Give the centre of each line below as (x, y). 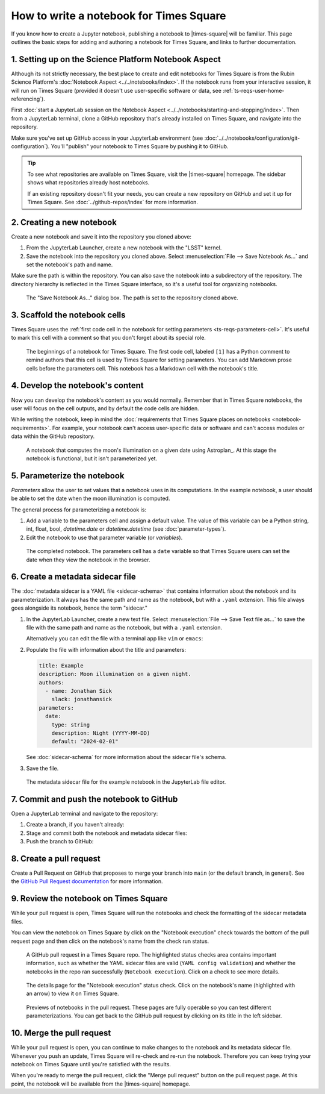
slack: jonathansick (82, 699)
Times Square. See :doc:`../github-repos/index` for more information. (113, 202)
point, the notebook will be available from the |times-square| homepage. (101, 1084)
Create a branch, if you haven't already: (75, 825)
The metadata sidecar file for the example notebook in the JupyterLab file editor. (126, 782)
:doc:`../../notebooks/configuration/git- (252, 138)
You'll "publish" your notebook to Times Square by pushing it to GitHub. (140, 146)
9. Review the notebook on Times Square (89, 899)
